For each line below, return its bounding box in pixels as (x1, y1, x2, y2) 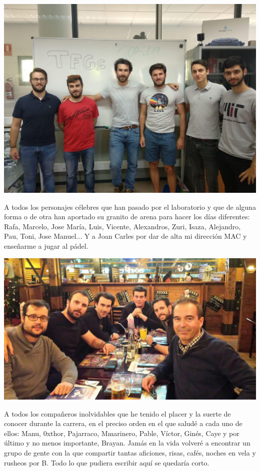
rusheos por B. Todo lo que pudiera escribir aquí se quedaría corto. (4, 457, 209, 468)
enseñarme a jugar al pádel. (4, 240, 88, 251)
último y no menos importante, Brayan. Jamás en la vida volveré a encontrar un (4, 438, 250, 448)
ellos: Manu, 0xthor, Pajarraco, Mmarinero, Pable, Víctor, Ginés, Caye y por (4, 428, 239, 438)
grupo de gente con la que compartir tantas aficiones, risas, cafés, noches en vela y (4, 448, 256, 458)
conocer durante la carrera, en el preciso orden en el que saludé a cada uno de (4, 418, 242, 429)
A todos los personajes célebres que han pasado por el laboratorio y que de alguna (4, 201, 256, 212)
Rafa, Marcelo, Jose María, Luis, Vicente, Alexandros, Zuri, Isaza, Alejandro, (4, 221, 241, 231)
